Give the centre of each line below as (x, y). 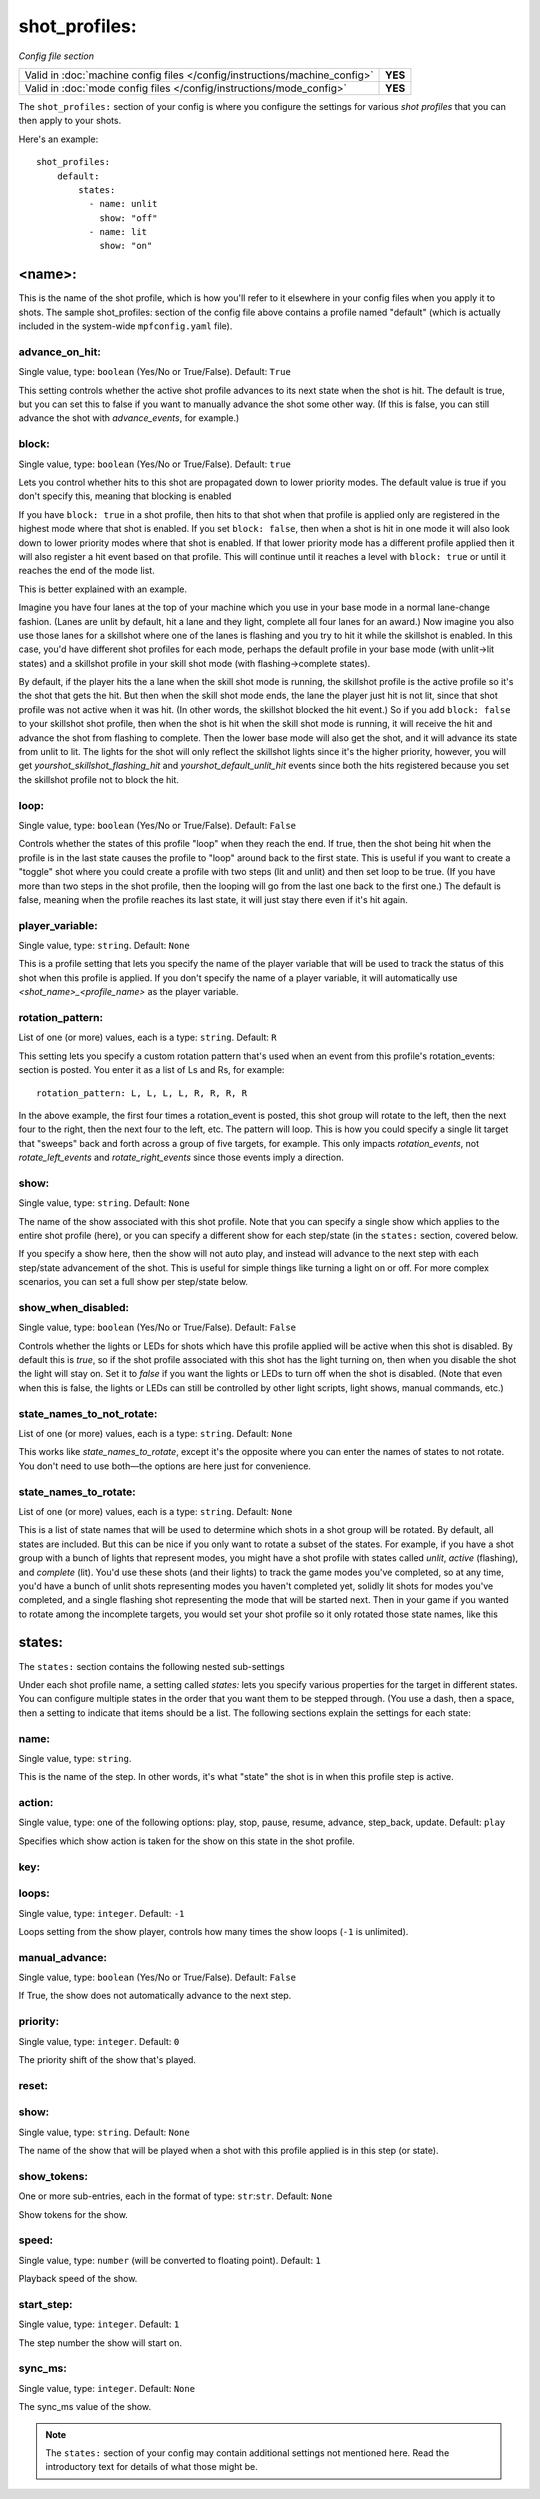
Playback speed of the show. (78, 2279)
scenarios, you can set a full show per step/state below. (133, 1282)
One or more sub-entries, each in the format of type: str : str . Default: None (175, 2196)
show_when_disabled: (74, 1307)
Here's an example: (58, 139)
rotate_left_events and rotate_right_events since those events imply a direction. (181, 1157)
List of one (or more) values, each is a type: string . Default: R (147, 1037)
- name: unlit (123, 204)
